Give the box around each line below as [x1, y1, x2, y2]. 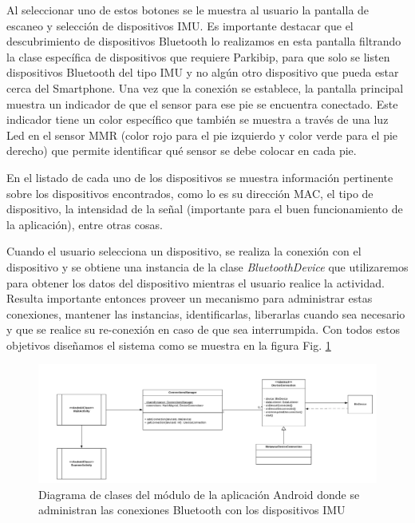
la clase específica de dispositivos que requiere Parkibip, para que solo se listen [6, 48, 390, 65]
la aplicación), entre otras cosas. [6, 216, 163, 232]
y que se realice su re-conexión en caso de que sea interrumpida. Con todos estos [6, 321, 400, 338]
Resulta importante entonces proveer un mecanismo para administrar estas [6, 290, 373, 307]
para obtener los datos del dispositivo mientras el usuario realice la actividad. [6, 274, 385, 291]
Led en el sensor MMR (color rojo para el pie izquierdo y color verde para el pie [6, 126, 398, 143]
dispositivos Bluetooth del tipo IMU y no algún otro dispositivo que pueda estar [6, 64, 399, 81]
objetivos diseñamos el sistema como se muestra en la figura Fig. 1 [6, 336, 331, 353]
